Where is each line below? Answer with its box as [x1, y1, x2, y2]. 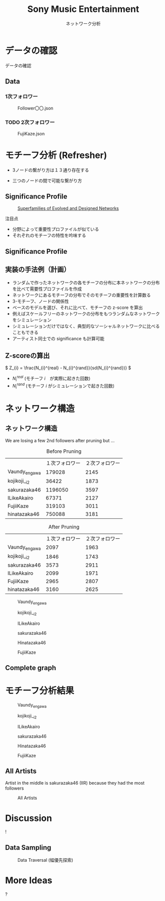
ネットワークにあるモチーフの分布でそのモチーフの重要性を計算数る [12, 292, 151, 298]
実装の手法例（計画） [5, 265, 70, 274]
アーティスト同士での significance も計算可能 [12, 335, 105, 341]
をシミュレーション [12, 317, 52, 323]
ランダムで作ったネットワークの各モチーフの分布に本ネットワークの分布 [12, 280, 160, 286]
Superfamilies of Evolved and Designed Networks [17, 205, 119, 211]
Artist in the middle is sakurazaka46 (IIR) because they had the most [5, 780, 145, 786]
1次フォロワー [5, 93, 38, 100]
